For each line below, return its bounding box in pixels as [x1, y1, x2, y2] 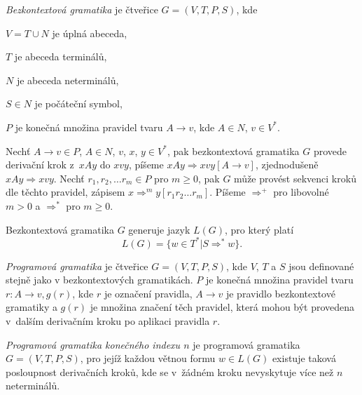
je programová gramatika [193, 337, 300, 352]
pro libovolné [273, 185, 329, 199]
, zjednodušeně [255, 157, 319, 172]
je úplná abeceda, [52, 25, 127, 40]
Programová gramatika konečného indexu [6, 337, 181, 352]
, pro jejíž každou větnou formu [80, 351, 216, 366]
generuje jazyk [128, 222, 190, 236]
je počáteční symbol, [34, 96, 123, 111]
